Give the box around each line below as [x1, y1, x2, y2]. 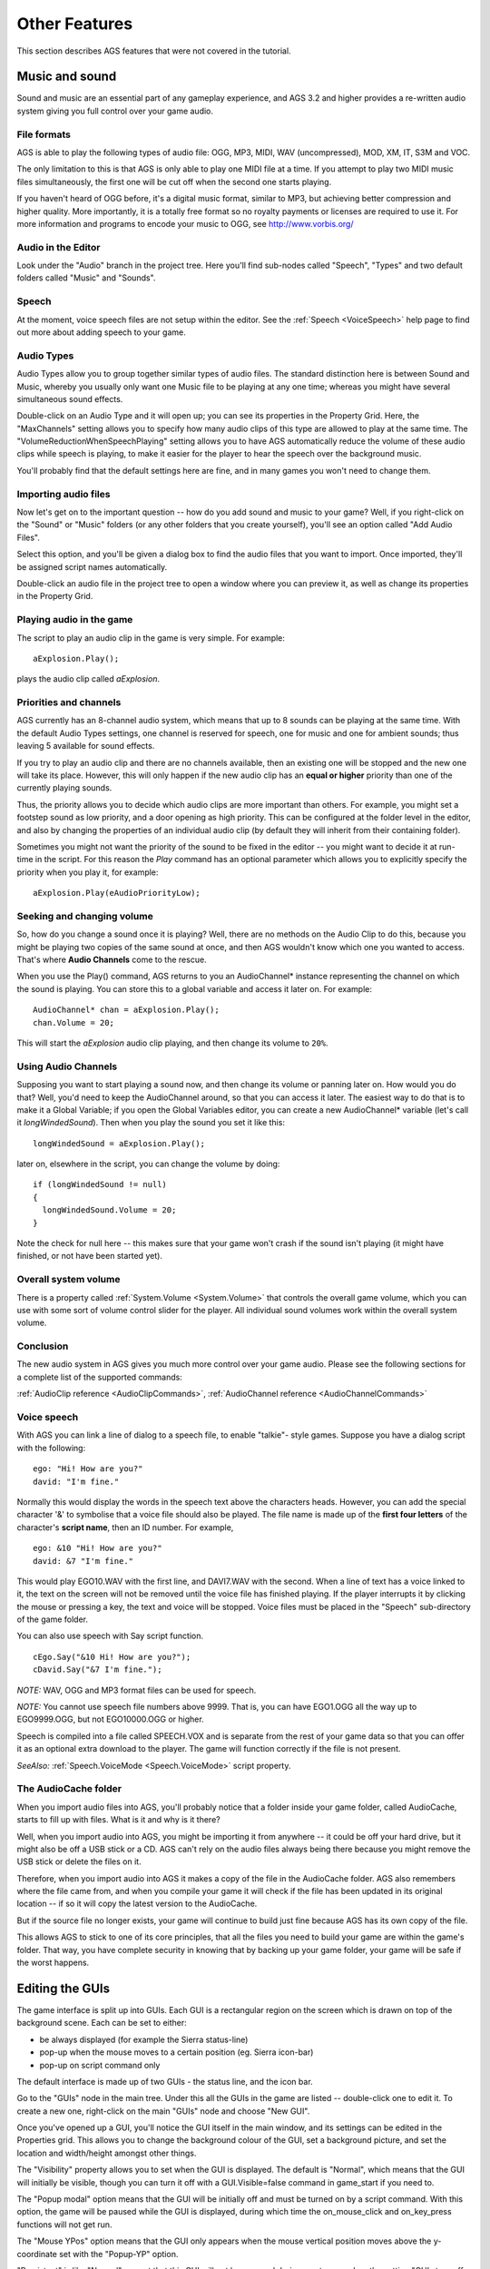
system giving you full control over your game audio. [16, 105, 213, 116]
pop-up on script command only [39, 2059, 161, 2070]
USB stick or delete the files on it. [16, 1856, 142, 1867]
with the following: [16, 1442, 86, 1453]
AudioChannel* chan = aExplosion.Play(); [33, 1005, 220, 1016]
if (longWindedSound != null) [33, 1180, 168, 1190]
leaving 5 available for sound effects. [16, 741, 155, 751]
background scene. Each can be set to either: [16, 2018, 188, 2028]
